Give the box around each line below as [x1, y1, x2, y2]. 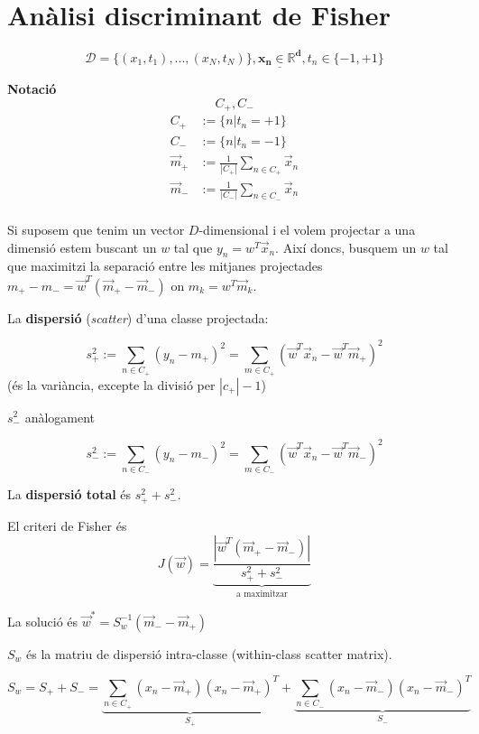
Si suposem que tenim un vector [7, 220, 185, 239]
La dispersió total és [7, 485, 132, 504]
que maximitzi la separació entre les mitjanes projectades [7, 256, 323, 275]
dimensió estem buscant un [7, 237, 157, 256]
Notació [7, 79, 57, 98]
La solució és [7, 611, 78, 630]
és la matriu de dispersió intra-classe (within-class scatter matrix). [26, 644, 392, 663]
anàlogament [24, 407, 96, 426]
